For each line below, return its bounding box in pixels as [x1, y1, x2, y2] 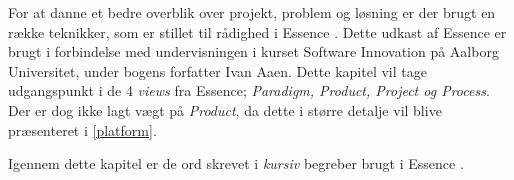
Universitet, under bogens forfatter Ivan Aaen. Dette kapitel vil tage [8, 60, 427, 81]
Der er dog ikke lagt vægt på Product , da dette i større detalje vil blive [8, 99, 442, 120]
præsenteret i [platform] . [8, 119, 157, 140]
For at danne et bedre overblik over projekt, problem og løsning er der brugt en [8, 2, 496, 22]
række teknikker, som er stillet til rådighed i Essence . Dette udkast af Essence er [8, 21, 507, 42]
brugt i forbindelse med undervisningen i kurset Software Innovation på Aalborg [8, 41, 499, 62]
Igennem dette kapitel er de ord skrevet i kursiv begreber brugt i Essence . [8, 153, 464, 174]
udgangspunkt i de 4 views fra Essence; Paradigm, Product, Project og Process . [8, 80, 490, 101]
